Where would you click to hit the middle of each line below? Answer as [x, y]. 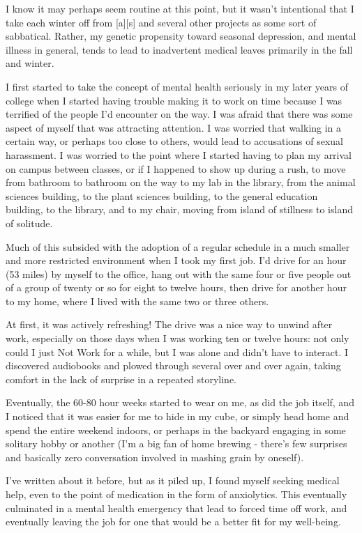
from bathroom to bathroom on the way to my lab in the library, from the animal [181, 182]
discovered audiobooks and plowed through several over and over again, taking [173, 365]
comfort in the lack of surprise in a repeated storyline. [121, 379]
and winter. [30, 63]
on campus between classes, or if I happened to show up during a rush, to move [176, 168]
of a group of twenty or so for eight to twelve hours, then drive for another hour [176, 287]
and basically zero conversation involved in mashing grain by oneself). [155, 457]
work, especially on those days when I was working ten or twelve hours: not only [178, 338]
